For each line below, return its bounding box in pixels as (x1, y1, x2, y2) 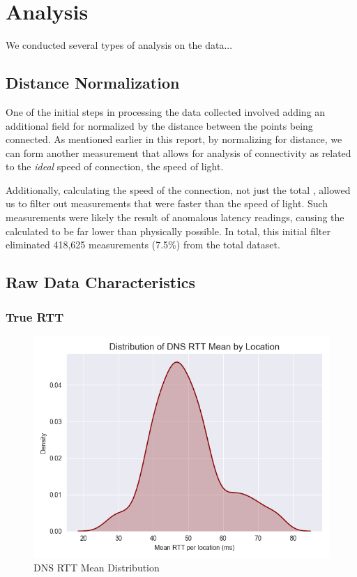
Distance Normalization (6, 72, 180, 93)
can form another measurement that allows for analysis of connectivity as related (6, 145, 351, 160)
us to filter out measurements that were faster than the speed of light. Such (6, 196, 328, 211)
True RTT (6, 308, 64, 325)
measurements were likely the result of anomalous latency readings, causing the (6, 210, 344, 225)
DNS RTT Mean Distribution (33, 560, 160, 575)
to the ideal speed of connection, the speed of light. (6, 159, 224, 174)
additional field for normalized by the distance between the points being (6, 118, 313, 133)
